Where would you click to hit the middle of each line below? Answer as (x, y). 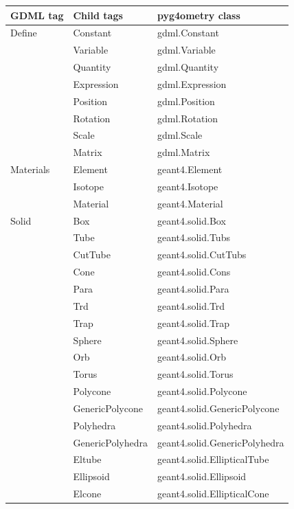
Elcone (87, 494)
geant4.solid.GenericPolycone (218, 408)
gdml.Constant (188, 33)
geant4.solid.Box (191, 220)
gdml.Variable (186, 50)
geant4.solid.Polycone (202, 391)
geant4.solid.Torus (195, 374)
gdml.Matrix (183, 152)
